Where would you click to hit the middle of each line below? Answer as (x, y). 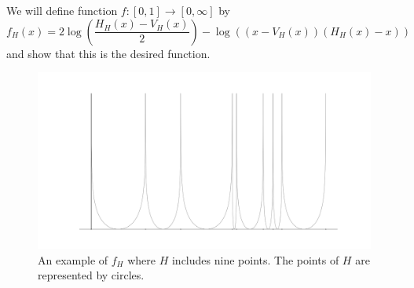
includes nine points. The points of (255, 259)
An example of (73, 259)
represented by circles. (91, 275)
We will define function (62, 10)
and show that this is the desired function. (108, 53)
